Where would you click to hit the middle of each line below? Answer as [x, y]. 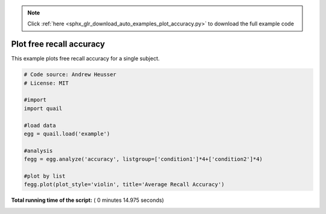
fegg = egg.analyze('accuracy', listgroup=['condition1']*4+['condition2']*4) [143, 159]
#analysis [38, 151]
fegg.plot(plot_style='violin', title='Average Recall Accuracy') [124, 185]
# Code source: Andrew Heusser [70, 75]
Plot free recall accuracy [58, 44]
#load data [40, 125]
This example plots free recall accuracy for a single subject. [85, 59]
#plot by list [45, 176]
